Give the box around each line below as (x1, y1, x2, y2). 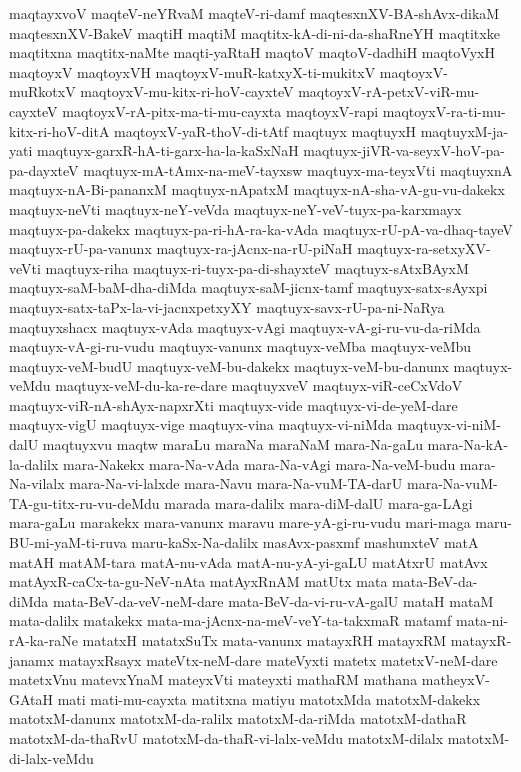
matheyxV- (421, 669, 490, 690)
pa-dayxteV (9, 159, 79, 180)
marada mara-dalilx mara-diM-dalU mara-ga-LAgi (164, 492, 473, 513)
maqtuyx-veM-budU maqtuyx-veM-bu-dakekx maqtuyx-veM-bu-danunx (9, 355, 449, 376)
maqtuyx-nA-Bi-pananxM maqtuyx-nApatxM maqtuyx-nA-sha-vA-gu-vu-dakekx (9, 179, 505, 200)
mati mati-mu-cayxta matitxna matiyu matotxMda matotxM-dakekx (57, 688, 481, 709)
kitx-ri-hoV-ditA (9, 120, 110, 141)
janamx (9, 649, 55, 670)
